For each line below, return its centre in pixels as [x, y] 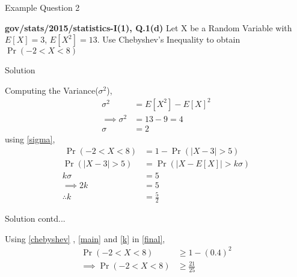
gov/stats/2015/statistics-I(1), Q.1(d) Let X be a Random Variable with [148, 27]
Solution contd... [35, 218]
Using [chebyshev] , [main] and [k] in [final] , [85, 238]
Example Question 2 [42, 7]
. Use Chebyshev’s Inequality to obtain [169, 39]
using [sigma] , [30, 139]
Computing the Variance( [52, 90]
